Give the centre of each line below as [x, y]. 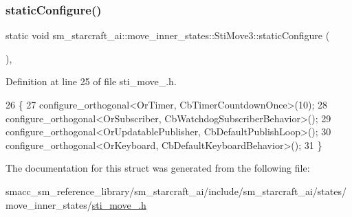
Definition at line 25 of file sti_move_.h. [91, 81]
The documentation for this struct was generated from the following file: [158, 168]
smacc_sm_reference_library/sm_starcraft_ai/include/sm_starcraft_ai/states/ [176, 191]
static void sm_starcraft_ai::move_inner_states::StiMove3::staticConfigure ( [168, 35]
